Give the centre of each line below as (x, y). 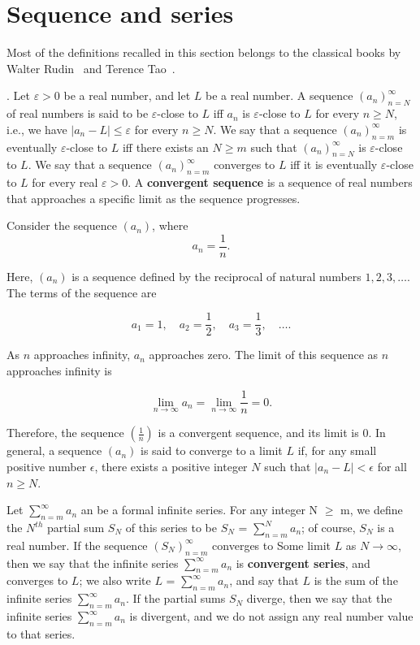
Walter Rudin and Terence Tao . (91, 68)
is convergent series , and (303, 563)
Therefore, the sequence (65, 433)
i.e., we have (37, 129)
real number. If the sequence (77, 545)
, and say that (264, 580)
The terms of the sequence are (82, 292)
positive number (47, 467)
